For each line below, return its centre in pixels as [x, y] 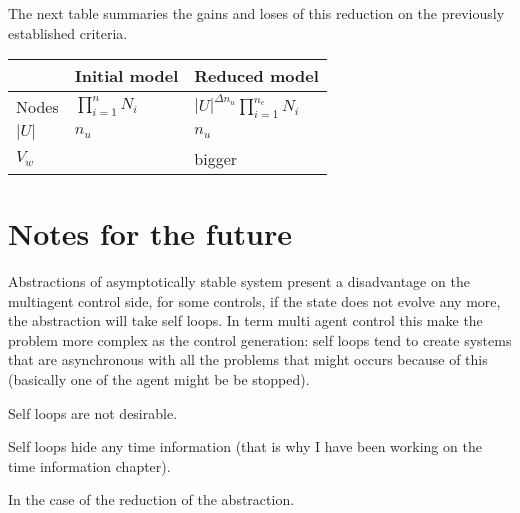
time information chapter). [89, 465]
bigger [216, 158]
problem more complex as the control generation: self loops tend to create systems [260, 339]
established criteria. [68, 32]
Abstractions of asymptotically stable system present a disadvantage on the [239, 281]
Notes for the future [150, 233]
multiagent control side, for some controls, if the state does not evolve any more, [254, 300]
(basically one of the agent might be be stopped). [159, 378]
